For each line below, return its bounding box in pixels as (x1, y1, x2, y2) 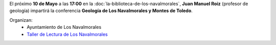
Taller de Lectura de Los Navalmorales (27, 31, 108, 37)
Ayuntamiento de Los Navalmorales (27, 24, 102, 30)
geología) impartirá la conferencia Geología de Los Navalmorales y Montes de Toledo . (9, 8, 193, 14)
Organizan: (9, 17, 33, 23)
